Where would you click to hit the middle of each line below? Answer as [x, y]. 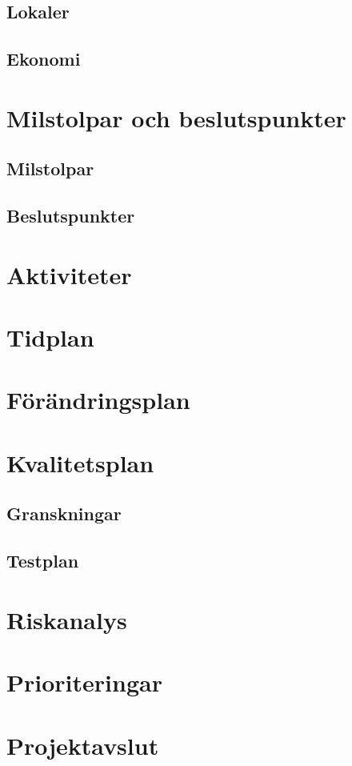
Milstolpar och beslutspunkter [176, 117]
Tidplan [50, 337]
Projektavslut [83, 745]
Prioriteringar [84, 682]
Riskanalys [67, 619]
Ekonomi [44, 59]
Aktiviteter [69, 274]
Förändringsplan [98, 400]
